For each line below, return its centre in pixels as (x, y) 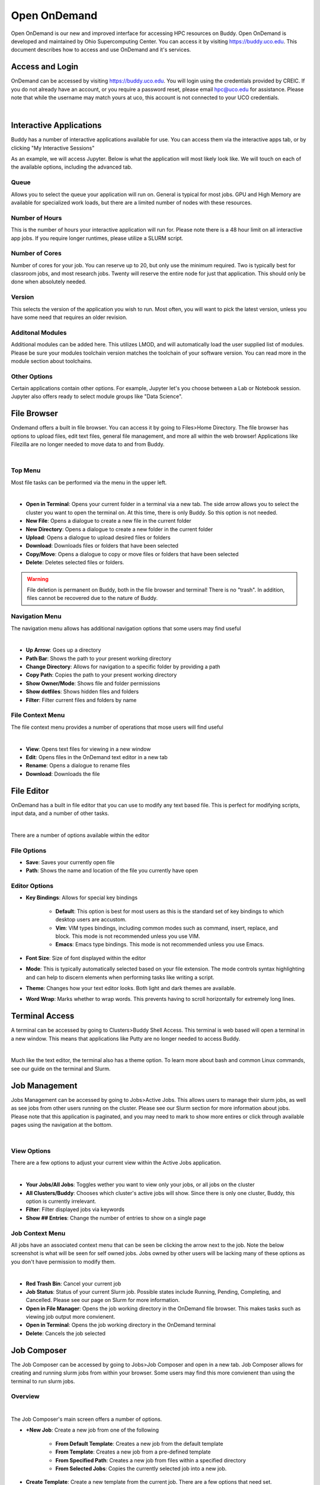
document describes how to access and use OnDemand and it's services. (101, 50)
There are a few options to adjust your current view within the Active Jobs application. (116, 1163)
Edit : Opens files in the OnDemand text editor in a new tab (97, 757)
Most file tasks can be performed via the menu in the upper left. (89, 482)
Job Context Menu (38, 1233)
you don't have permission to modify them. (63, 1262)
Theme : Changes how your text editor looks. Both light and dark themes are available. (131, 988)
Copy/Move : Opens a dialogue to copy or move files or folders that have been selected (132, 554)
